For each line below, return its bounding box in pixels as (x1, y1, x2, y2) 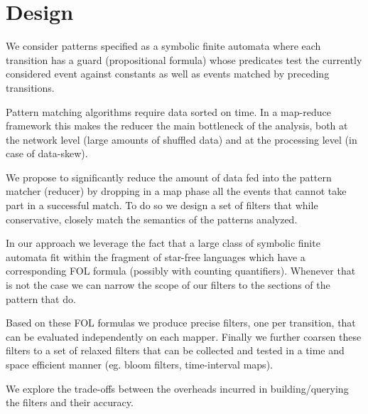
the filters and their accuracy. (6, 395, 134, 410)
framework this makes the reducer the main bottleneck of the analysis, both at (6, 118, 348, 133)
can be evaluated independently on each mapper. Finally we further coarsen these (6, 329, 362, 344)
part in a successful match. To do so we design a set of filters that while (6, 198, 318, 213)
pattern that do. (6, 291, 76, 306)
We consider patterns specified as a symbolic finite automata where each (6, 38, 321, 53)
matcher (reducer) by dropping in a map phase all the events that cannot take (6, 184, 347, 198)
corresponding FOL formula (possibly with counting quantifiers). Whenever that (6, 263, 356, 278)
